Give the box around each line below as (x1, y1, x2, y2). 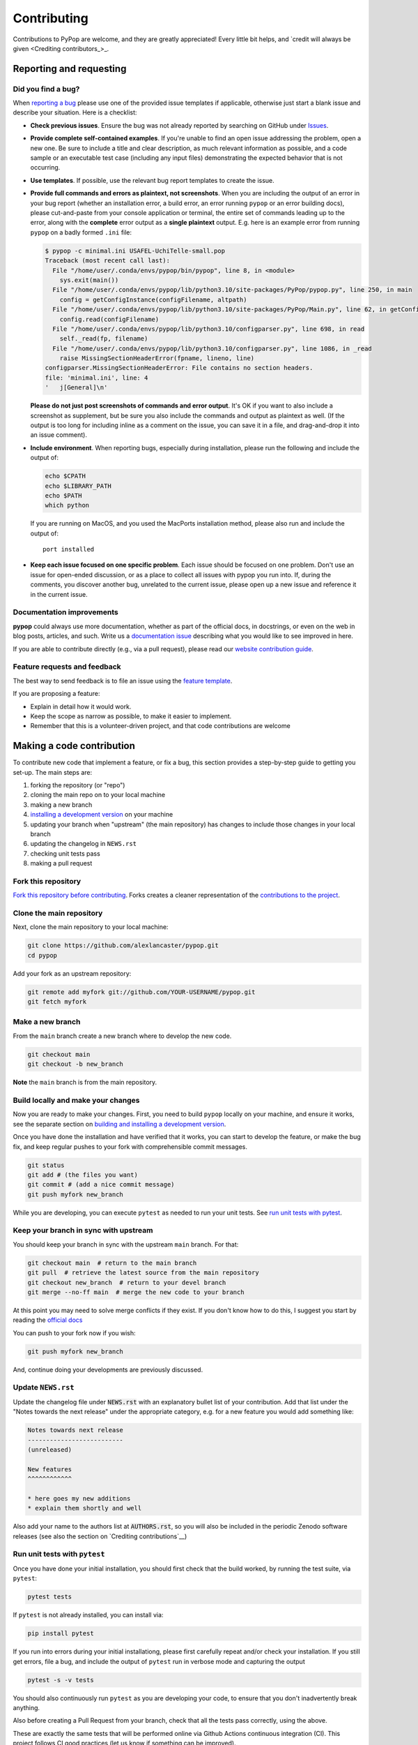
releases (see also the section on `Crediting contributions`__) (13, 1532, 187, 1540)
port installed (42, 545, 95, 554)
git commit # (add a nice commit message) (27, 1180, 175, 1189)
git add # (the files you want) (27, 1171, 139, 1179)
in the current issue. (30, 590, 88, 598)
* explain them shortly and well (27, 1504, 142, 1513)
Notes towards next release (27, 1426, 123, 1434)
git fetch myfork (27, 998, 87, 1006)
